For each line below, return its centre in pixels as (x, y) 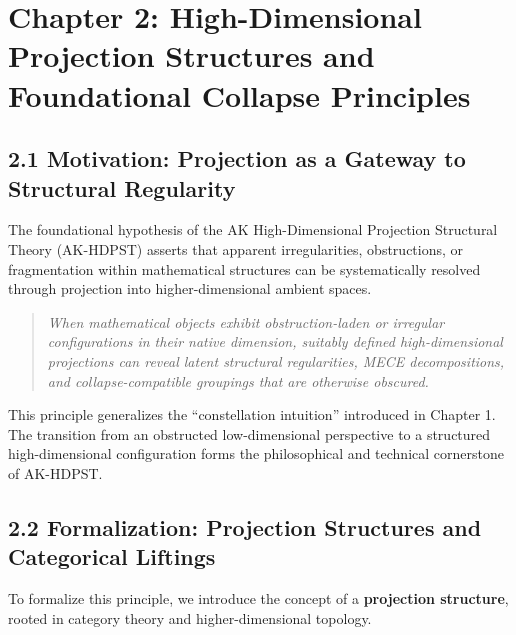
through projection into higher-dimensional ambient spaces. (190, 288)
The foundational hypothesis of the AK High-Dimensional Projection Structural (253, 229)
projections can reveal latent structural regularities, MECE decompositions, (276, 360)
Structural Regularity (122, 187)
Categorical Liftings (112, 556)
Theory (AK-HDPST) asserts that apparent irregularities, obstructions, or (236, 248)
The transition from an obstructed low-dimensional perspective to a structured (249, 433)
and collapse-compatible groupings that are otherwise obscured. (238, 380)
